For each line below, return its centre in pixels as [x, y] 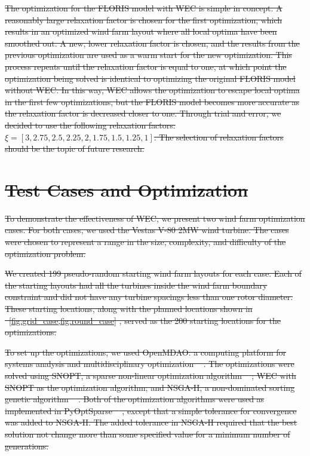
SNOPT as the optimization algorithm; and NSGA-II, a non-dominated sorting [150, 387]
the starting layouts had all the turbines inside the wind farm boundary [136, 285]
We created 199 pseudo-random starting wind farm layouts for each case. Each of [153, 273]
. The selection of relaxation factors [219, 137]
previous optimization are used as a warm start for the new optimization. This [148, 55]
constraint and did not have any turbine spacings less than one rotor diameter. [149, 297]
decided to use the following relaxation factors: [90, 125]
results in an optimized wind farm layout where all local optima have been [141, 31]
